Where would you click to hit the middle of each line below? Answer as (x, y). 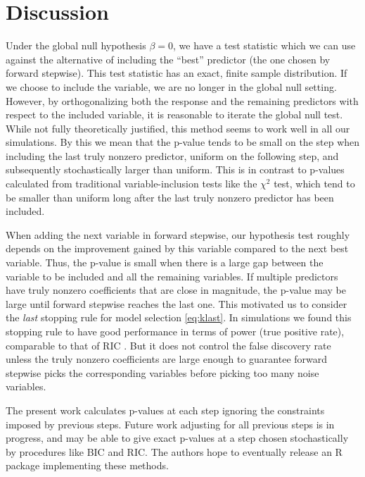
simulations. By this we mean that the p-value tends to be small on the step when (183, 142)
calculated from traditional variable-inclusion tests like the (132, 184)
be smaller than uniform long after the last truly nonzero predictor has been (170, 197)
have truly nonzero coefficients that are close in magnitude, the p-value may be (176, 290)
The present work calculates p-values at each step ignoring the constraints (165, 410)
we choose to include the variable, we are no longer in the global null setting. (171, 86)
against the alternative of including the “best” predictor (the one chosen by (168, 59)
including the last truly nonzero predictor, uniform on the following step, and (172, 155)
